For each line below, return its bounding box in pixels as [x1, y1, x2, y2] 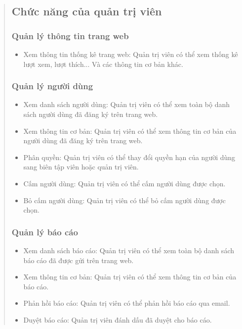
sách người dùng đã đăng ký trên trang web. [23, 109, 158, 119]
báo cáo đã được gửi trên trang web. [23, 255, 134, 265]
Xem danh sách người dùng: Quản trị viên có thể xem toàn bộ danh [23, 99, 230, 110]
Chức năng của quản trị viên [11, 3, 162, 19]
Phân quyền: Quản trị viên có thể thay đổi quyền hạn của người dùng [23, 152, 236, 162]
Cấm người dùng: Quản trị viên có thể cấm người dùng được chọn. [23, 178, 226, 188]
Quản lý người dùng [11, 80, 93, 92]
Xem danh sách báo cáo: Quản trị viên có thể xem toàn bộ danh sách [23, 245, 234, 255]
